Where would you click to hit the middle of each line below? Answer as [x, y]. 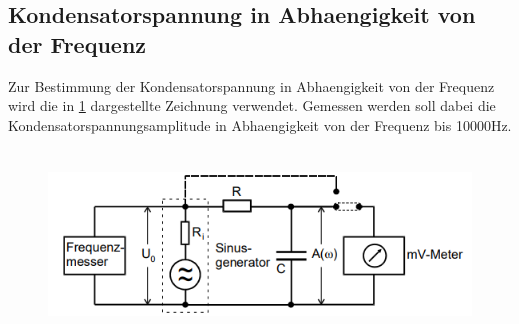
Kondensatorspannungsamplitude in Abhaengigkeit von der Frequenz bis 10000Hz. [260, 124]
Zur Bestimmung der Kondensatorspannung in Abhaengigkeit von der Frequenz [251, 85]
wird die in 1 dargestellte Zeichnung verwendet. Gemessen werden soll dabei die [252, 105]
